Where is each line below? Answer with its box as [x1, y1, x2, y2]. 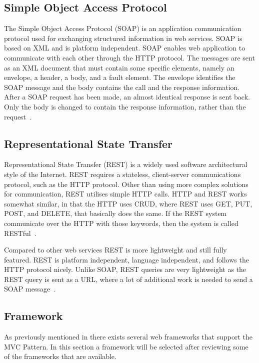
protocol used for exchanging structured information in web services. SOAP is [4, 32, 242, 43]
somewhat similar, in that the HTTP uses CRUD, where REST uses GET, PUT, [4, 198, 252, 208]
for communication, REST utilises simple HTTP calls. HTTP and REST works [4, 188, 247, 199]
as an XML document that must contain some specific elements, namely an [4, 62, 234, 72]
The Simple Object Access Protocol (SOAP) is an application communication [4, 23, 241, 33]
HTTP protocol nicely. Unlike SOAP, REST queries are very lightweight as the [4, 264, 246, 274]
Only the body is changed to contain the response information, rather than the [4, 101, 246, 111]
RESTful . [4, 227, 36, 238]
